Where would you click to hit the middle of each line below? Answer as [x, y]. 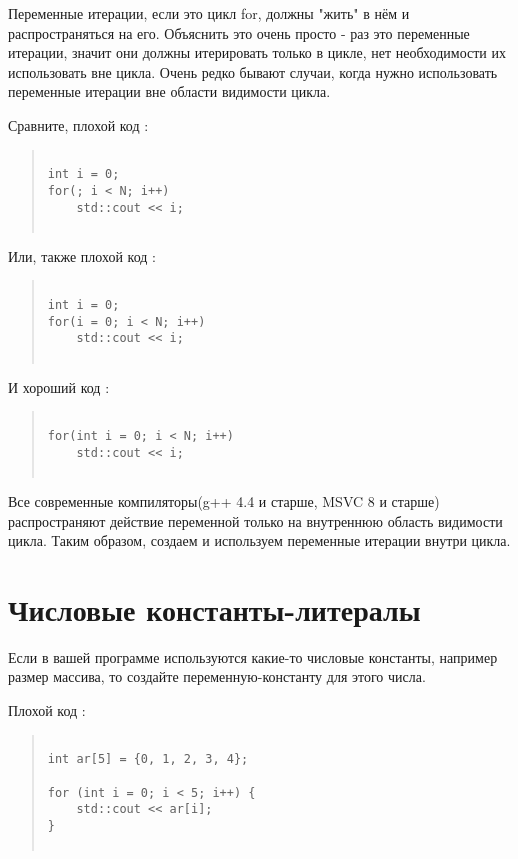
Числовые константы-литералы [214, 608]
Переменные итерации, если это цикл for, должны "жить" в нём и [209, 13]
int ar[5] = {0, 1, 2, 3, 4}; [148, 759]
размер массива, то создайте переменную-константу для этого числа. [217, 676]
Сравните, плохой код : [78, 124]
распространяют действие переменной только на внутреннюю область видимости [255, 520]
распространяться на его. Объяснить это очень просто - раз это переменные [239, 32]
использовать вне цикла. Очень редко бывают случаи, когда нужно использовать [253, 71]
